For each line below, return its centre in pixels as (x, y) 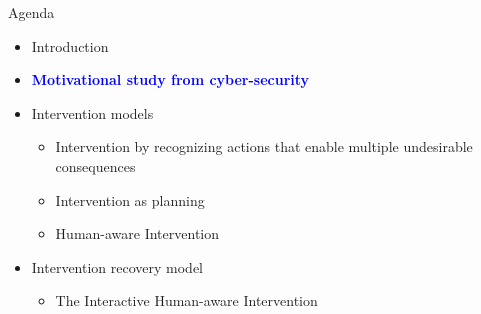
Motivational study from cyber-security (170, 79)
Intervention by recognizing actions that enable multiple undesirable (264, 146)
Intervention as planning (130, 199)
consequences (95, 165)
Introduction (70, 45)
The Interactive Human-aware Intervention (186, 300)
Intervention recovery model (117, 266)
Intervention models (92, 112)
